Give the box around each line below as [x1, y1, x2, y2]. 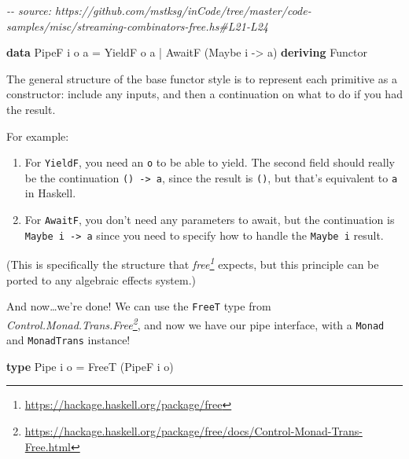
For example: [6, 127, 69, 144]
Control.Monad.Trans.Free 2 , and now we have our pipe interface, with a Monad [6, 314, 385, 332]
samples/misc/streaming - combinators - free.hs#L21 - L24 [6, 17, 269, 34]
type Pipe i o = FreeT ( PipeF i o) [6, 358, 174, 374]
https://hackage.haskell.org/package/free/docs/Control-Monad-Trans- [24, 423, 363, 439]
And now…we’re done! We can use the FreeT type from [6, 298, 271, 314]
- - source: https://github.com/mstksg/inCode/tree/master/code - [6, 2, 311, 18]
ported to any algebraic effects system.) [6, 271, 196, 288]
